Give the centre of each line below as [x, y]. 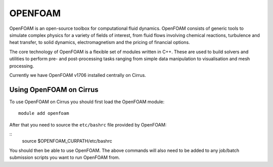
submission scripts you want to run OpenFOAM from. [65, 157]
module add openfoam [44, 113]
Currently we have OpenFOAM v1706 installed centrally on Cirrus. [78, 75]
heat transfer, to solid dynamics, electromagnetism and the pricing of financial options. [100, 43]
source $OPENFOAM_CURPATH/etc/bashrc [67, 141]
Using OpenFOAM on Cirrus [54, 89]
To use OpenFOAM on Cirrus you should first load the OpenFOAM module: [87, 102]
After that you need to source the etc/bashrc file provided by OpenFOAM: [88, 124]
